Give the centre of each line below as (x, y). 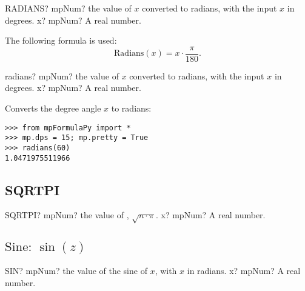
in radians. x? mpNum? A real (244, 271)
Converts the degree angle (53, 108)
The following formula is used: (61, 40)
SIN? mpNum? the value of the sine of (76, 271)
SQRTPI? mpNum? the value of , (67, 215)
